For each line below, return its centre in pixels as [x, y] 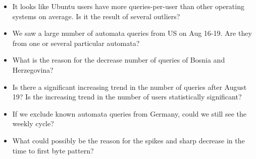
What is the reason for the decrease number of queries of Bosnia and [119, 60]
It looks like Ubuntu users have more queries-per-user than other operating [128, 6]
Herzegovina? [33, 69]
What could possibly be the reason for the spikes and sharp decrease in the [129, 140]
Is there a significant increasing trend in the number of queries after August [130, 87]
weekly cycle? [33, 123]
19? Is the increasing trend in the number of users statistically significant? [127, 97]
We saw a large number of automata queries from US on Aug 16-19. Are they [132, 33]
